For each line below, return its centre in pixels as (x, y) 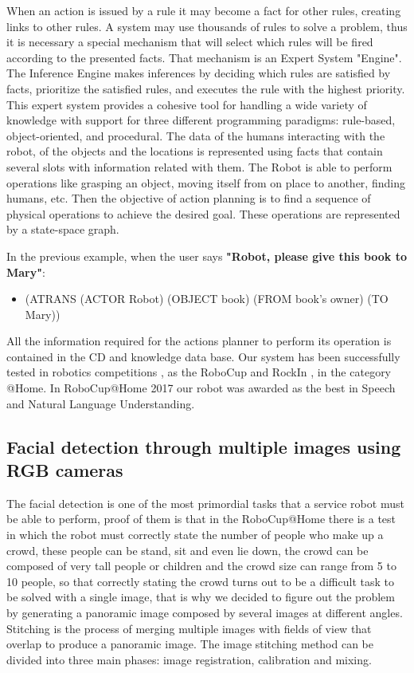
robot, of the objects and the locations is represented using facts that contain (195, 151)
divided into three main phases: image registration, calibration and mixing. (189, 659)
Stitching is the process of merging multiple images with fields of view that (189, 628)
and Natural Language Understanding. (101, 403)
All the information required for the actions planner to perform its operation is (199, 341)
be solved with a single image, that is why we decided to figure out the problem (201, 597)
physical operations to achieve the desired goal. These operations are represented (203, 213)
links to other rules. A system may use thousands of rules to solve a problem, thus (207, 26)
